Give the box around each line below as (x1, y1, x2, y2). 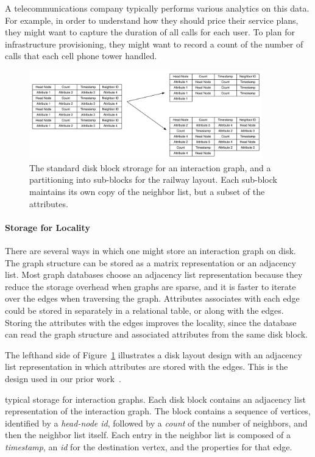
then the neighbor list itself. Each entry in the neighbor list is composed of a (5, 428, 291, 441)
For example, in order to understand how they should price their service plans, (5, 13, 299, 26)
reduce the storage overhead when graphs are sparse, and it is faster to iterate (5, 280, 296, 292)
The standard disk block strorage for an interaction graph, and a (29, 161, 271, 174)
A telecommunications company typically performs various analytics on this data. (5, 2, 310, 14)
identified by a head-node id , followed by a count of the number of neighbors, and (5, 416, 308, 429)
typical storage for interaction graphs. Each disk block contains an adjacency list (5, 392, 306, 405)
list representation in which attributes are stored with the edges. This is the (5, 360, 288, 373)
